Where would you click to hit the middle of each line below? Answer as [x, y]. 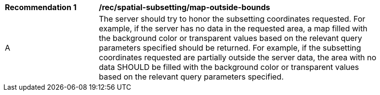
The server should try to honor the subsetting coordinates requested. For [232, 19]
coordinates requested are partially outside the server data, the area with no [238, 57]
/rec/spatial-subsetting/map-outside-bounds [185, 7]
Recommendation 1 [41, 7]
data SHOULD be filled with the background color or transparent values [229, 67]
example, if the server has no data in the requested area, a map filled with [233, 28]
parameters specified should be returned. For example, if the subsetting [230, 48]
